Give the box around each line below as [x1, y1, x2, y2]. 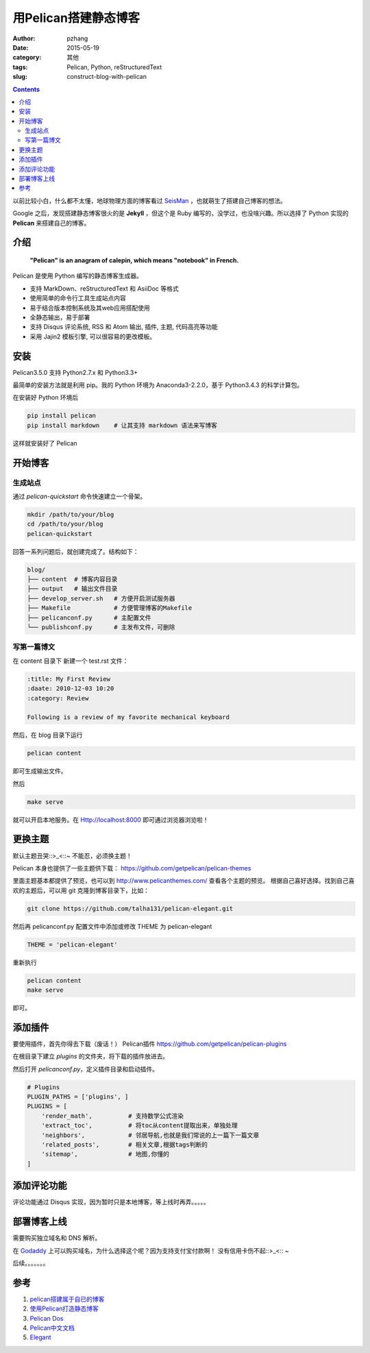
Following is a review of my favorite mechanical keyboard [27, 714, 230, 721]
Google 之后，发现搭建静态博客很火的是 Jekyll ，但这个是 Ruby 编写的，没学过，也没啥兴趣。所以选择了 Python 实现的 [12, 209, 349, 217]
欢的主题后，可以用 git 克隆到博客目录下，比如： [12, 886, 150, 894]
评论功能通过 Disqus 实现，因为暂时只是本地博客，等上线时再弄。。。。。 [12, 1198, 210, 1206]
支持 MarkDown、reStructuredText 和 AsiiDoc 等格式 [29, 284, 179, 293]
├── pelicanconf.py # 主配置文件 [27, 613, 151, 622]
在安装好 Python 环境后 [12, 393, 79, 402]
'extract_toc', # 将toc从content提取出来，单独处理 [41, 1121, 238, 1130]
